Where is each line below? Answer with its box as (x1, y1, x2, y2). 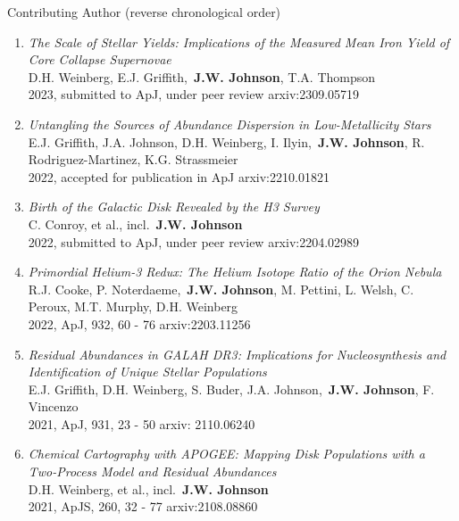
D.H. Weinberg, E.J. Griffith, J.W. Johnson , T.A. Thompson (28, 67, 376, 86)
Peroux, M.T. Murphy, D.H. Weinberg (28, 297, 238, 316)
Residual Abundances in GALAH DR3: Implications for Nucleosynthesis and (28, 344, 446, 363)
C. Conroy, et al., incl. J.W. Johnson (28, 214, 243, 233)
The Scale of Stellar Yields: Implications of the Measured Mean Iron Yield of (28, 32, 450, 51)
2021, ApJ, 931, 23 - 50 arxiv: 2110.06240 (28, 414, 255, 433)
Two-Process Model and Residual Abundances (28, 462, 277, 481)
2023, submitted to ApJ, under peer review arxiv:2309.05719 (28, 85, 360, 103)
